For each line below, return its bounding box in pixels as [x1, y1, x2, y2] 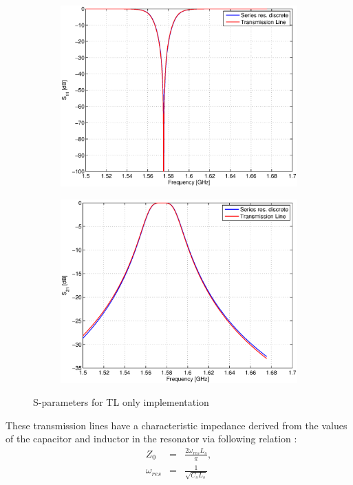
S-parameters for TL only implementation [33, 395, 209, 409]
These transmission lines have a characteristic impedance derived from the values [6, 418, 347, 432]
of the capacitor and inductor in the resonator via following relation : [6, 431, 297, 446]
